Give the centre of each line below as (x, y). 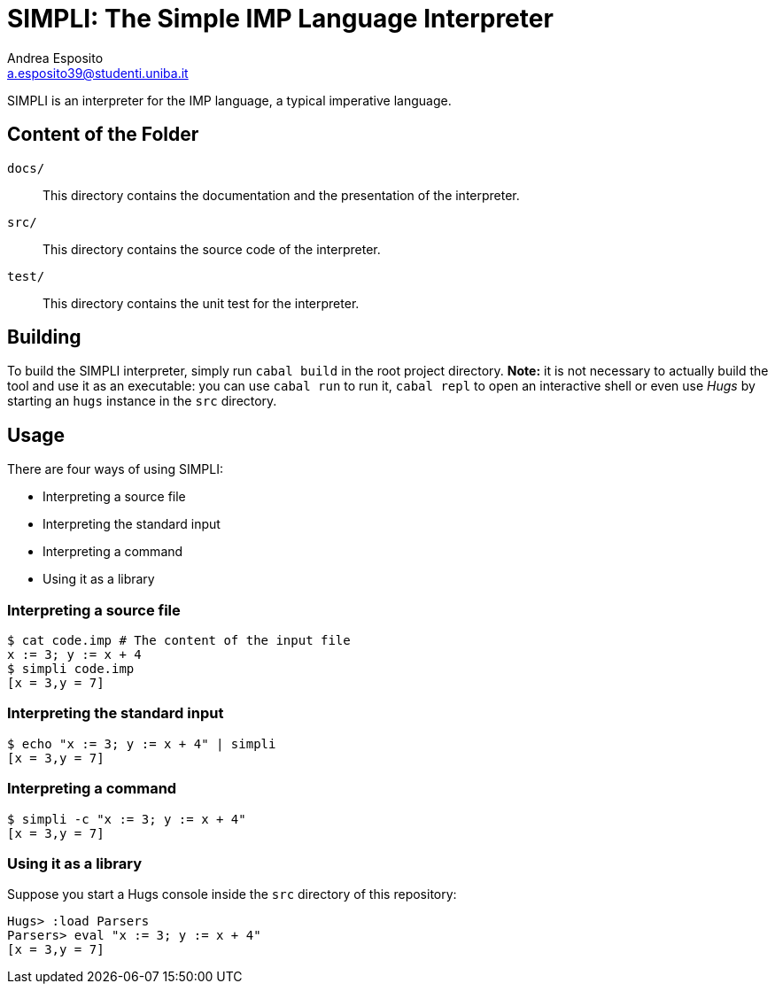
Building (44, 337)
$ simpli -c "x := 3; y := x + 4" (127, 819)
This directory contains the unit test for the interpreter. (201, 303)
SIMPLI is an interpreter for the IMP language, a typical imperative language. (229, 100)
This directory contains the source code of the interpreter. (212, 249)
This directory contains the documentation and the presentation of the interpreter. (281, 195)
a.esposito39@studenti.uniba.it (98, 73)
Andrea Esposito (55, 58)
